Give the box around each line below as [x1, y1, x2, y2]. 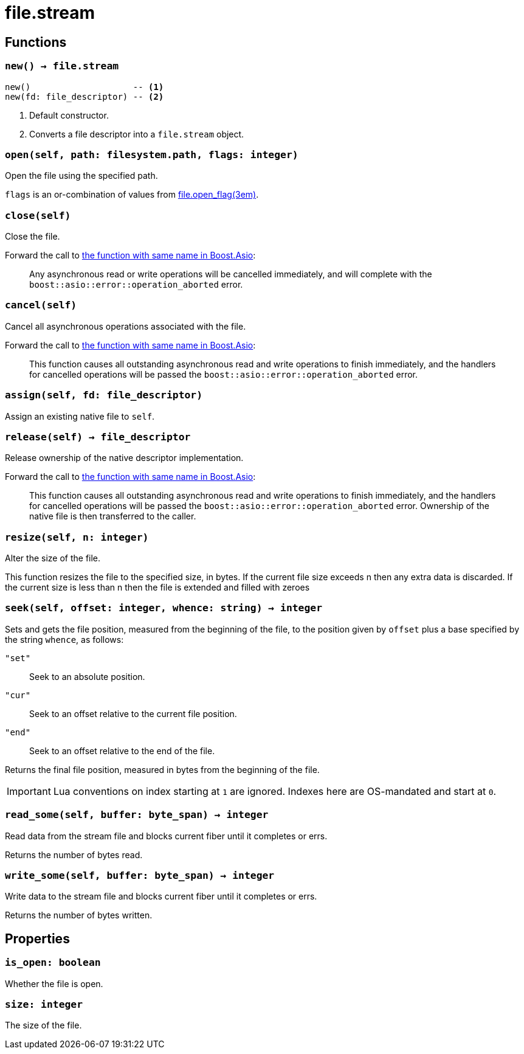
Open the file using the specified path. [5, 170, 158, 181]
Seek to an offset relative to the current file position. [29, 708, 237, 719]
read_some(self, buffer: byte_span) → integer [5, 809, 269, 821]
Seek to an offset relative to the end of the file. [29, 745, 215, 756]
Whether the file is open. [5, 978, 103, 989]
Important [7, 785, 51, 797]
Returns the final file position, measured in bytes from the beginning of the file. [5, 764, 320, 775]
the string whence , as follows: [5, 634, 124, 645]
